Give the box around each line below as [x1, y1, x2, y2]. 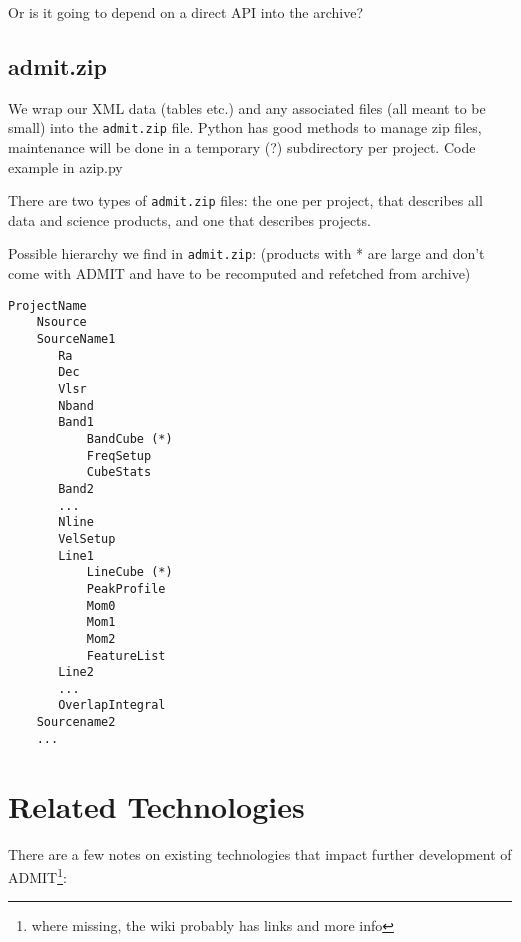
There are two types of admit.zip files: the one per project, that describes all [8, 190, 483, 211]
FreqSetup [86, 448, 152, 463]
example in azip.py [8, 156, 123, 177]
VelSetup [58, 531, 116, 546]
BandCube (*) [86, 431, 173, 446]
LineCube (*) [86, 565, 173, 580]
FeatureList [86, 648, 166, 663]
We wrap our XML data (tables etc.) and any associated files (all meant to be [8, 97, 486, 118]
